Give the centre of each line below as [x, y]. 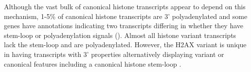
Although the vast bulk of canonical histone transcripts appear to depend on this [125, 6]
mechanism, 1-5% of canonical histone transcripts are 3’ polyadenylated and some [126, 16]
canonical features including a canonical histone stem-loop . [93, 63]
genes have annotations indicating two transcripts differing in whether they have [124, 26]
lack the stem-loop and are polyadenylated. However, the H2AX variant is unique [125, 45]
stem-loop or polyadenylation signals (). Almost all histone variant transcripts [120, 35]
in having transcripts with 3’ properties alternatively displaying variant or [114, 54]
